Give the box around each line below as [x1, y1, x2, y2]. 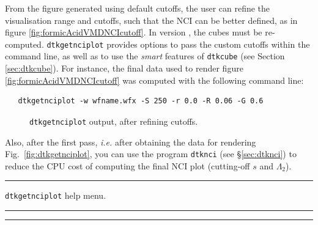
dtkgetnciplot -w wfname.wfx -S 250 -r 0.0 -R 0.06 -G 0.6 [18, 97, 264, 106]
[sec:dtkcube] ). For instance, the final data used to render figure [5, 62, 243, 75]
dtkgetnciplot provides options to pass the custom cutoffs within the [46, 37, 310, 50]
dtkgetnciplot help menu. [5, 189, 106, 202]
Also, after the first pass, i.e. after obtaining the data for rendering [5, 135, 256, 148]
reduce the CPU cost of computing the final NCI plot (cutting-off [5, 159, 250, 172]
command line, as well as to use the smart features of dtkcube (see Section [5, 50, 285, 62]
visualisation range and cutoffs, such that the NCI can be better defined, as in [5, 13, 298, 26]
